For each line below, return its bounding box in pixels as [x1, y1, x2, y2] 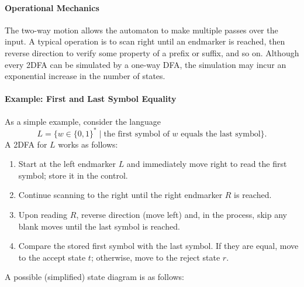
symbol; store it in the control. [18, 169, 128, 181]
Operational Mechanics [5, 1, 99, 13]
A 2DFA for [5, 138, 47, 150]
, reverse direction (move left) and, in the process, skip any [76, 209, 287, 221]
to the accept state [18, 251, 86, 263]
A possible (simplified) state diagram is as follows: [5, 271, 185, 283]
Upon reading [18, 209, 68, 221]
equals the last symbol [181, 129, 261, 138]
